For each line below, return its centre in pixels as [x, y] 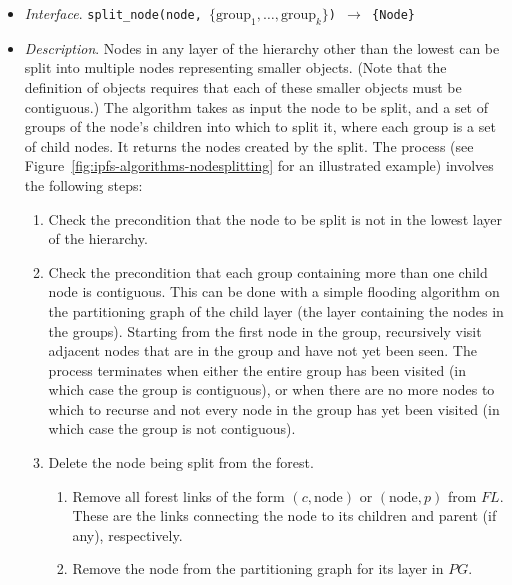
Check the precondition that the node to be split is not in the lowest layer [275, 218]
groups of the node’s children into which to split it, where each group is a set [260, 126]
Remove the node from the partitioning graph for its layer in [258, 568]
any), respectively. [127, 534]
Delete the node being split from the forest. [181, 462]
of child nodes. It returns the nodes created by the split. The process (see [249, 145]
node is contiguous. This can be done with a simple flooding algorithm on [274, 291]
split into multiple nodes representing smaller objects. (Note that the [235, 67]
